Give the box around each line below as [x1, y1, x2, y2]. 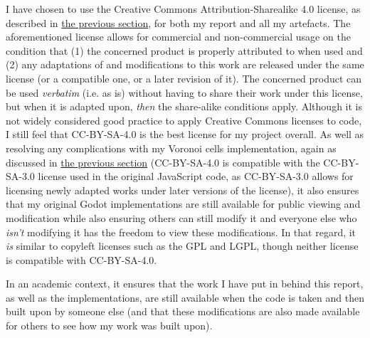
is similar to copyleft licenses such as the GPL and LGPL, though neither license [6, 238, 359, 253]
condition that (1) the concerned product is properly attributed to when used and [6, 43, 363, 58]
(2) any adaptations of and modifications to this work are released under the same [6, 57, 364, 72]
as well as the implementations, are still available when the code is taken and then [6, 290, 364, 305]
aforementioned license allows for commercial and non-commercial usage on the [6, 29, 351, 44]
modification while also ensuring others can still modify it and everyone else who [6, 210, 357, 225]
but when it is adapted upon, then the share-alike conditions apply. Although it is [6, 99, 362, 114]
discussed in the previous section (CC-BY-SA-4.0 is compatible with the [6, 154, 320, 169]
